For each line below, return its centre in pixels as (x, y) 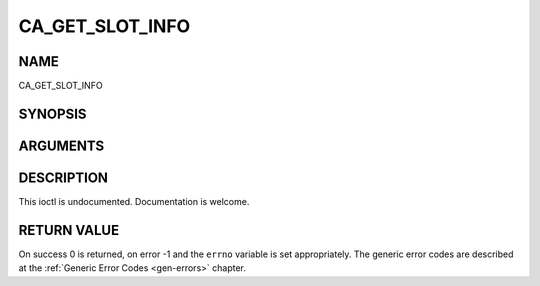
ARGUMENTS (61, 145)
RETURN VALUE (69, 230)
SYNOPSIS (52, 113)
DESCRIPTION (63, 177)
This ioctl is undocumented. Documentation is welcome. (134, 201)
